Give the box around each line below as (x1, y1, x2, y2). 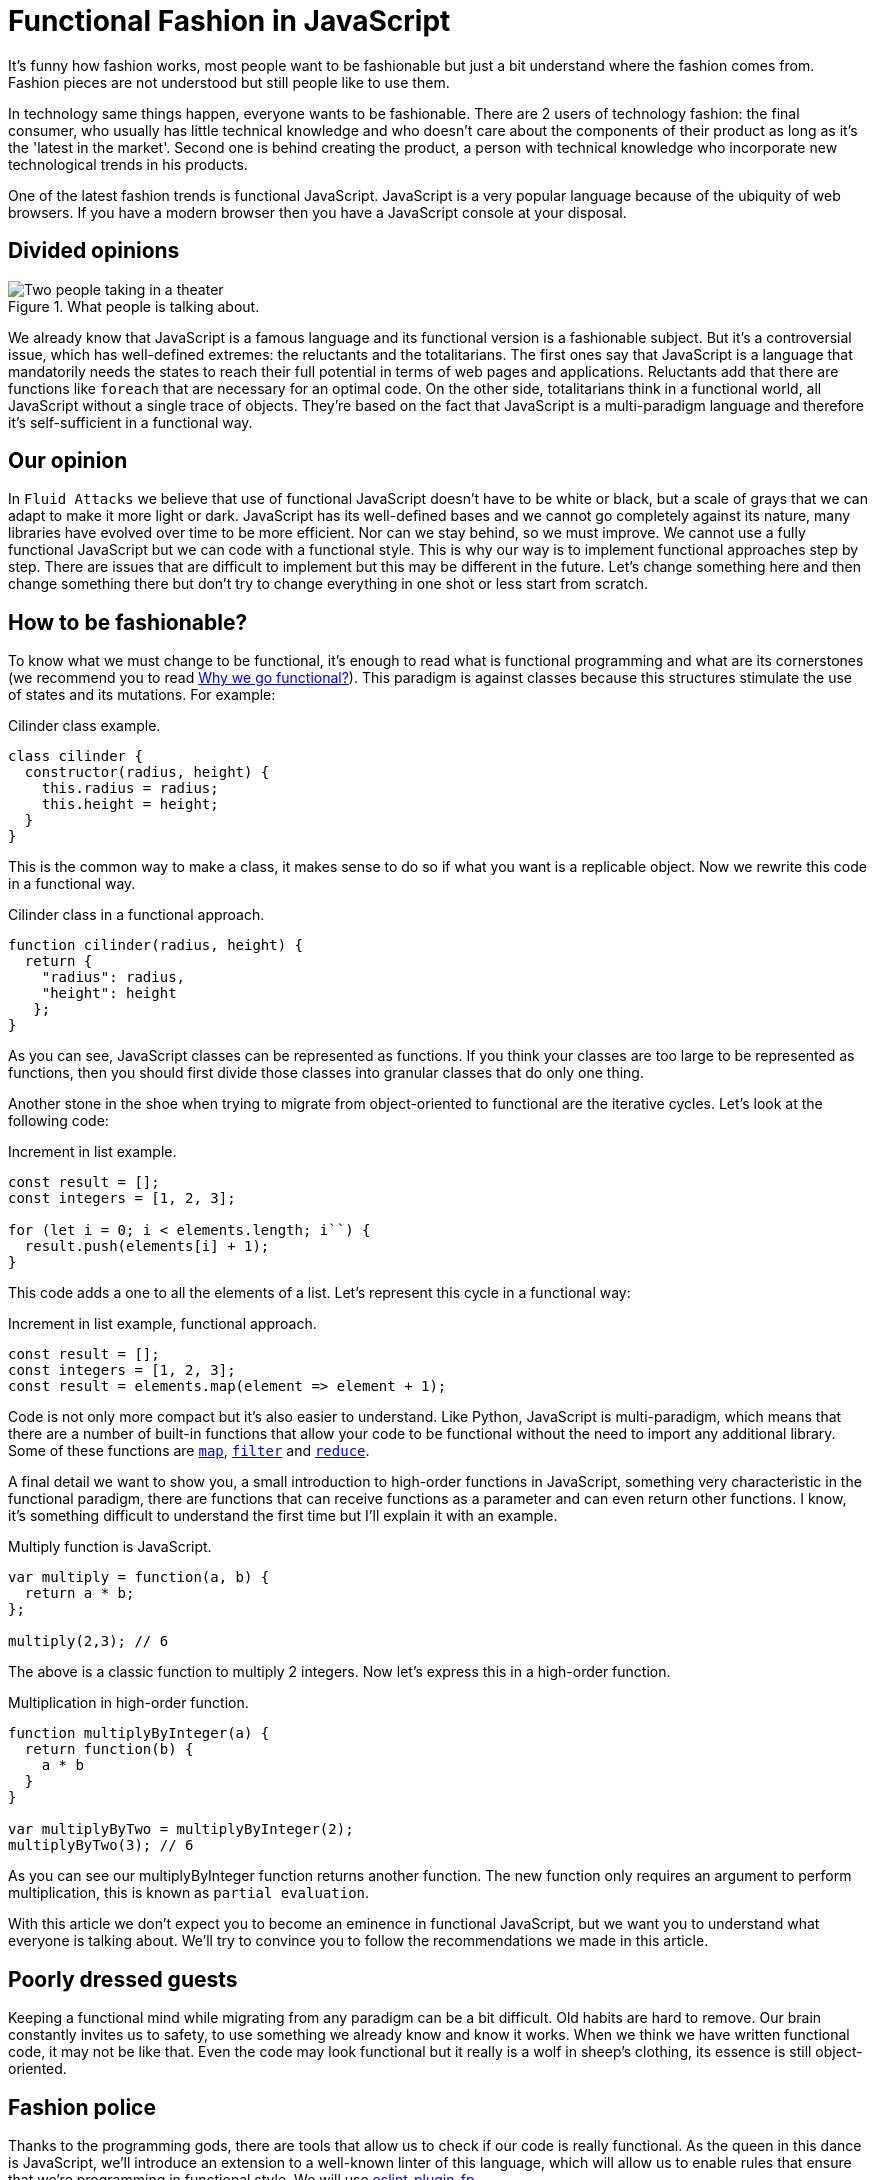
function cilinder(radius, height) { (8, 937, 304, 954)
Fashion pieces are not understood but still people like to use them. (8, 73, 450, 91)
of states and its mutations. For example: (8, 686, 276, 704)
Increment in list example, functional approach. (8, 1315, 317, 1333)
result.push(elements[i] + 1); (24, 1238, 270, 1255)
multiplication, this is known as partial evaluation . (8, 1884, 370, 1902)
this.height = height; (41, 796, 219, 813)
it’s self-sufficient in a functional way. (8, 413, 253, 431)
